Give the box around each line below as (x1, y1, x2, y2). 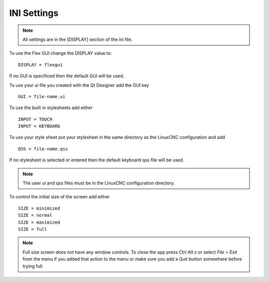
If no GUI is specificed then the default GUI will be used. (9, 73, 125, 79)
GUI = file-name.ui (18, 94, 66, 99)
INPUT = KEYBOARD (18, 124, 60, 129)
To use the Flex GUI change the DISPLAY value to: (9, 50, 112, 56)
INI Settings (9, 7, 59, 18)
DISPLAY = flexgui (18, 62, 63, 67)
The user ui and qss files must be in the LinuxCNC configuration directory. (22, 180, 175, 186)
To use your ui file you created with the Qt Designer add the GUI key (9, 82, 149, 88)
